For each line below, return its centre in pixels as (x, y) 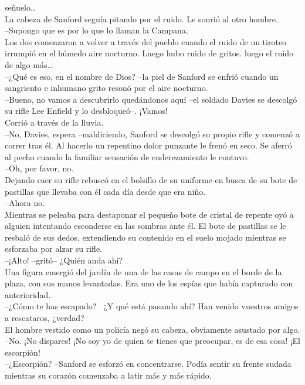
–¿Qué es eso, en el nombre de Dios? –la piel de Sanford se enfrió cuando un (142, 76)
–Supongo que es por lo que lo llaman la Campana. (96, 30)
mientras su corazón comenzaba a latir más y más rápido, (108, 375)
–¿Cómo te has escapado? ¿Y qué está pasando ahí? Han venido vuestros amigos (152, 306)
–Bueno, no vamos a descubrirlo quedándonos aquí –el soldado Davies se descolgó (151, 99)
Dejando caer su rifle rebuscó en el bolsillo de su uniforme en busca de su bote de (151, 179)
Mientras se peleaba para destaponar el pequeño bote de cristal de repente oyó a (149, 214)
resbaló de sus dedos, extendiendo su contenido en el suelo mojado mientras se (145, 237)
